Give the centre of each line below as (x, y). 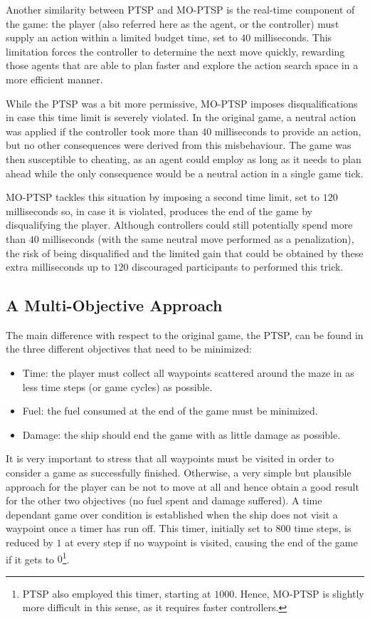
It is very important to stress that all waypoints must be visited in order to (170, 458)
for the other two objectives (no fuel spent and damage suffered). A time (164, 500)
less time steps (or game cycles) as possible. (117, 386)
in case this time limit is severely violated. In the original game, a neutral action (181, 117)
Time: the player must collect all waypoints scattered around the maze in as (188, 373)
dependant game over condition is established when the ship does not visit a (172, 514)
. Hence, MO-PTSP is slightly (299, 593)
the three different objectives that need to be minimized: (129, 349)
